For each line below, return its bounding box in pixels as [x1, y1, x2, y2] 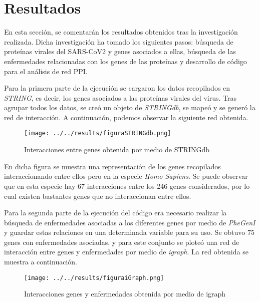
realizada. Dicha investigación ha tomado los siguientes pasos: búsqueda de [4, 36, 233, 47]
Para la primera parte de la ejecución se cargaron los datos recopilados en [4, 83, 230, 93]
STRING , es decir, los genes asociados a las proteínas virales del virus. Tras [4, 92, 236, 103]
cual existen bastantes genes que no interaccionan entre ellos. [4, 190, 191, 201]
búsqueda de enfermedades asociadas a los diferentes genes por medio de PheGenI [4, 217, 255, 227]
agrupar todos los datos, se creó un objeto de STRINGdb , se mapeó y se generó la [4, 102, 255, 113]
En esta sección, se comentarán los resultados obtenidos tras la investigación [4, 27, 238, 37]
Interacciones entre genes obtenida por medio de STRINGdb [24, 144, 209, 155]
